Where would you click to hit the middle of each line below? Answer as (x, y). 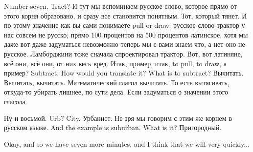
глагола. (16, 101)
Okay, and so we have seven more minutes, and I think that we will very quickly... (127, 143)
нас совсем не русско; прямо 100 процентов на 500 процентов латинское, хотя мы (126, 34)
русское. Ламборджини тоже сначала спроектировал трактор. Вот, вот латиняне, (123, 53)
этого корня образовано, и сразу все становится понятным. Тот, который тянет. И (126, 15)
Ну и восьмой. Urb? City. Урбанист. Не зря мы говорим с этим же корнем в (118, 118)
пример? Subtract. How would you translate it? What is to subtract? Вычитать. (124, 73)
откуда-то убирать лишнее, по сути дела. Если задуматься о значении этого (116, 92)
